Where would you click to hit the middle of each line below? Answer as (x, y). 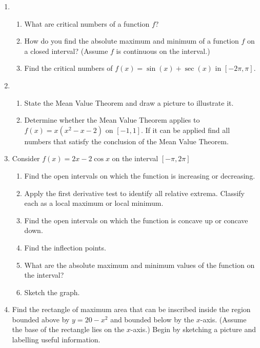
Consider (26, 158)
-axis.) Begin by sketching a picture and (193, 329)
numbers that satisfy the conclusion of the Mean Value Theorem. (126, 141)
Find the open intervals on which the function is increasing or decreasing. (140, 175)
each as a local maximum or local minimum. (94, 203)
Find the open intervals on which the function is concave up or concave (136, 220)
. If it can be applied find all (185, 130)
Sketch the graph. (52, 292)
